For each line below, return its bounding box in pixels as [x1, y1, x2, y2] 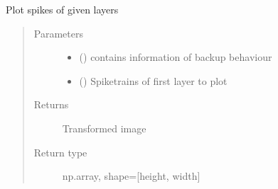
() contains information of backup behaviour [79, 50, 272, 64]
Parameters [33, 25, 83, 40]
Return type [33, 144, 87, 159]
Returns [33, 97, 69, 112]
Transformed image [62, 120, 146, 135]
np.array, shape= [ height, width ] [62, 168, 201, 183]
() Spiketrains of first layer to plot [79, 73, 228, 88]
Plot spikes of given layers [6, 2, 119, 16]
